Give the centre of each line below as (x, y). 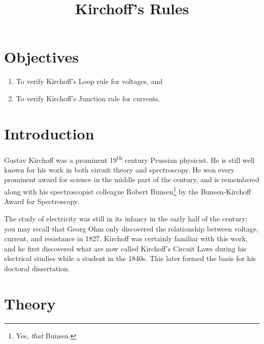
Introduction (49, 133)
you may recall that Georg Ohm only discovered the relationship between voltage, (131, 228)
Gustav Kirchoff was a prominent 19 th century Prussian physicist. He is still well (129, 159)
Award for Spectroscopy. (42, 201)
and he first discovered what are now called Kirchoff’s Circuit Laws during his (125, 248)
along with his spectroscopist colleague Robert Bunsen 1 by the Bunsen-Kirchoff (128, 191)
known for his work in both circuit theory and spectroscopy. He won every (119, 169)
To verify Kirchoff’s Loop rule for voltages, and (89, 81)
